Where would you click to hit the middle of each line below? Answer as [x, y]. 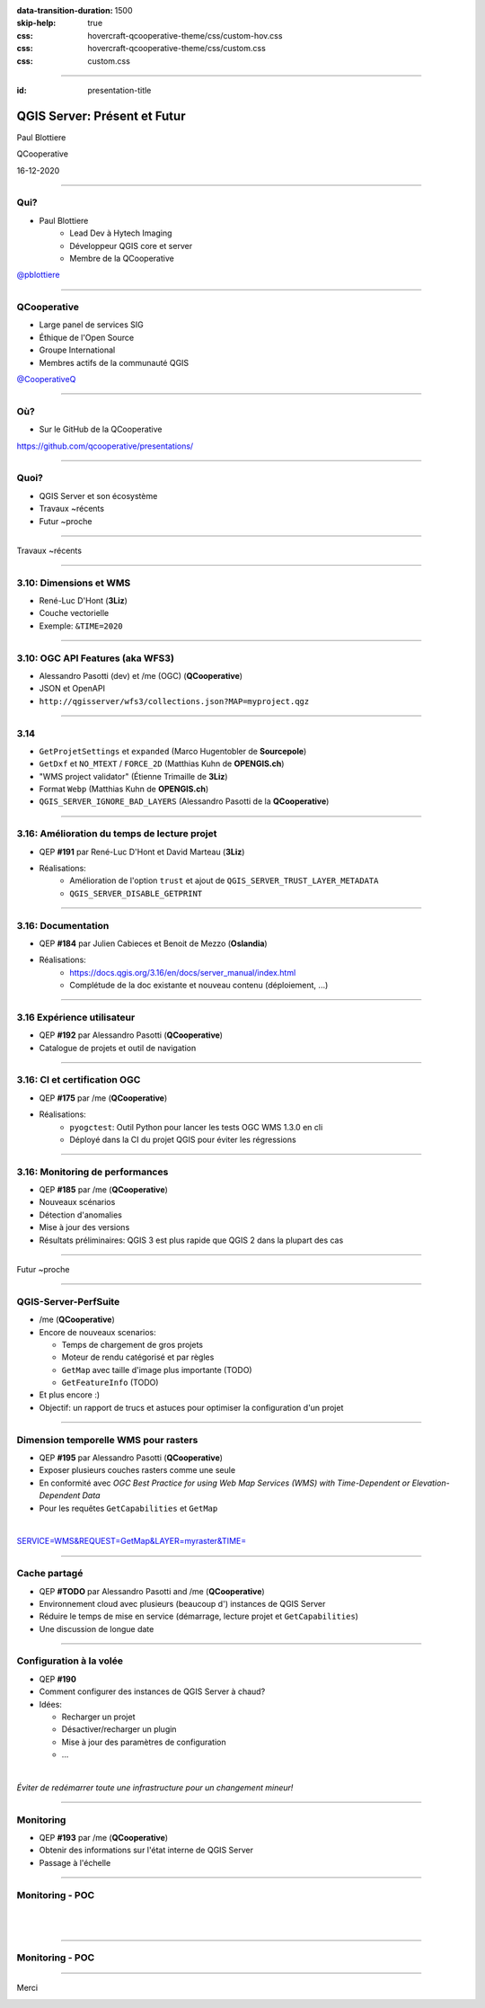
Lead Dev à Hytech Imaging [121, 233]
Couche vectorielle [74, 613]
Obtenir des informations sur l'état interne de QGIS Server [146, 1850]
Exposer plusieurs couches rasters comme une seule [137, 1470]
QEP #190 [57, 1679]
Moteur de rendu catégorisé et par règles [138, 1357]
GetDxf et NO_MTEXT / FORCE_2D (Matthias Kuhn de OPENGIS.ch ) [162, 763]
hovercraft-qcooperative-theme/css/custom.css [177, 49]
